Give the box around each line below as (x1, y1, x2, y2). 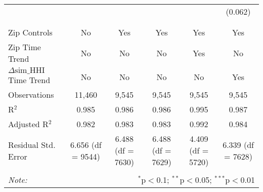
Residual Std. (8, 138, 56, 150)
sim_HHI (15, 66, 45, 74)
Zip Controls (8, 26, 53, 38)
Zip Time (8, 41, 41, 53)
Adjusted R (8, 118, 49, 130)
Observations (8, 89, 54, 100)
